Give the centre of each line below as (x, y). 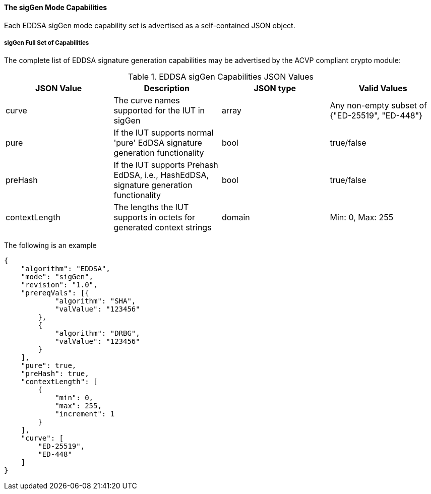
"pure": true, (49, 366)
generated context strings (163, 228)
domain (236, 218)
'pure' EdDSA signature (158, 143)
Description (167, 88)
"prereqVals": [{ (55, 293)
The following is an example (50, 245)
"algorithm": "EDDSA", (66, 269)
